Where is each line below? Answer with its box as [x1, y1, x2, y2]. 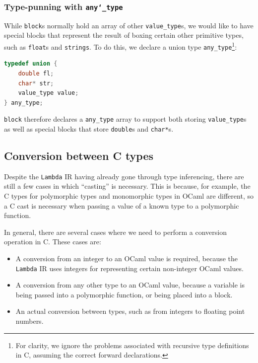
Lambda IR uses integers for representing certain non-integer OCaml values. [15, 263, 244, 273]
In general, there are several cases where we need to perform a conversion [4, 226, 227, 237]
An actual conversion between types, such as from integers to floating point [15, 306, 245, 316]
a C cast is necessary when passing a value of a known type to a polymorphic [4, 200, 239, 211]
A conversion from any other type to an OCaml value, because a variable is [15, 280, 245, 290]
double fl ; [18, 70, 54, 77]
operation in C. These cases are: [4, 236, 101, 247]
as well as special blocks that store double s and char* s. [4, 123, 174, 134]
